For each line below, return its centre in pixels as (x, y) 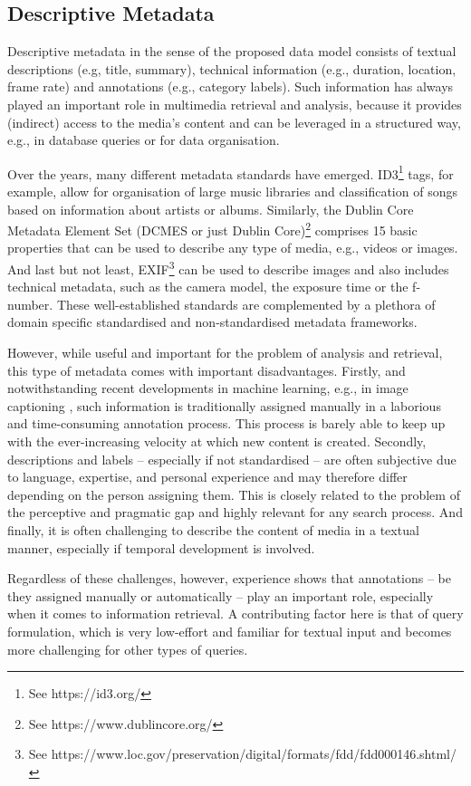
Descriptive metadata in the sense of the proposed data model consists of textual (232, 51)
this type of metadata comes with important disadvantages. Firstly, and (207, 370)
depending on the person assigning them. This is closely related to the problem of (234, 494)
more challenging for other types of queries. (128, 649)
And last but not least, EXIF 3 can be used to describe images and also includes (228, 268)
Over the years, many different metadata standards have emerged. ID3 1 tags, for (231, 172)
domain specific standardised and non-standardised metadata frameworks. (212, 322)
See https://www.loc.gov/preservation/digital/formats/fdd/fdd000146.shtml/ (243, 754)
